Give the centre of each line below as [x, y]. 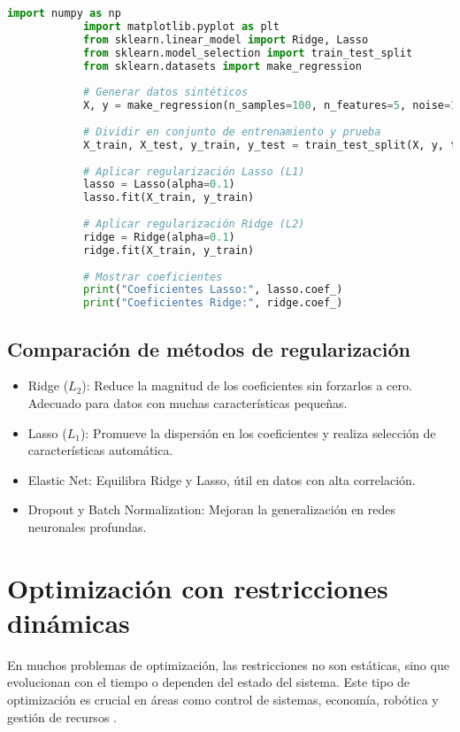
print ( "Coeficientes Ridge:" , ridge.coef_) [213, 303]
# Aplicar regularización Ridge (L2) [194, 224]
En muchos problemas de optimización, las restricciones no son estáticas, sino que [228, 664]
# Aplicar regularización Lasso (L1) [194, 171]
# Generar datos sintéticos [165, 92]
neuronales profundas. [87, 526]
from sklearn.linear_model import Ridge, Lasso [226, 39]
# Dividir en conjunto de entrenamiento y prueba [232, 131]
